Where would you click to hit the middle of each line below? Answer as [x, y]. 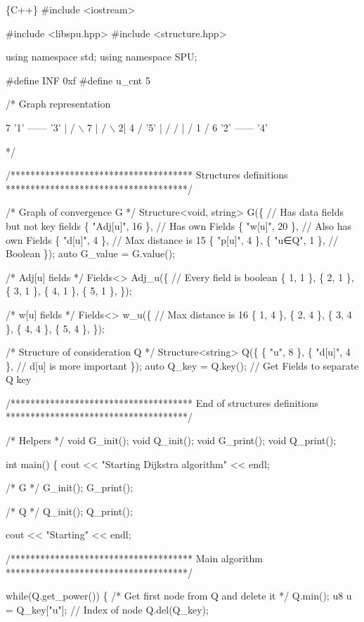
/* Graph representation [58, 104]
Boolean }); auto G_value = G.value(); [91, 253]
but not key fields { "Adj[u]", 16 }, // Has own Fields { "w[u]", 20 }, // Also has [179, 225]
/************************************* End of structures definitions [162, 402]
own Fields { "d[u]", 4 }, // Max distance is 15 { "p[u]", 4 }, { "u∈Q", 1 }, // [172, 239]
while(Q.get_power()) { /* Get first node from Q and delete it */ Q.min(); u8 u [179, 596]
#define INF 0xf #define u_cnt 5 [78, 80]
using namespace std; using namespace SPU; [102, 57]
